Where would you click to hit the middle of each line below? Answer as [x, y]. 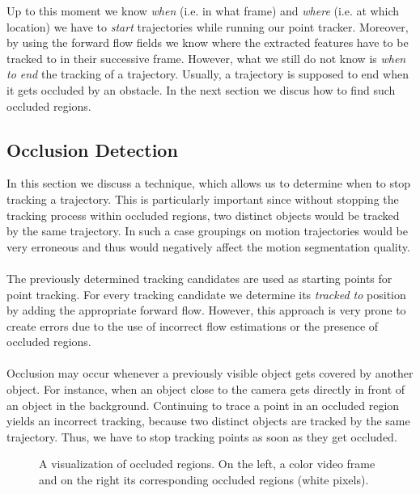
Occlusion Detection [92, 149]
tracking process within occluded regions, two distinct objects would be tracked [203, 215]
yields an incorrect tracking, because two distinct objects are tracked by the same [208, 421]
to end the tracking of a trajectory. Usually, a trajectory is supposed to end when [208, 74]
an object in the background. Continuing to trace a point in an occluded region [203, 405]
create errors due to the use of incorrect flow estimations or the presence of [193, 325]
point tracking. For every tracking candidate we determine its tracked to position [206, 294]
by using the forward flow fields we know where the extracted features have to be [208, 42]
